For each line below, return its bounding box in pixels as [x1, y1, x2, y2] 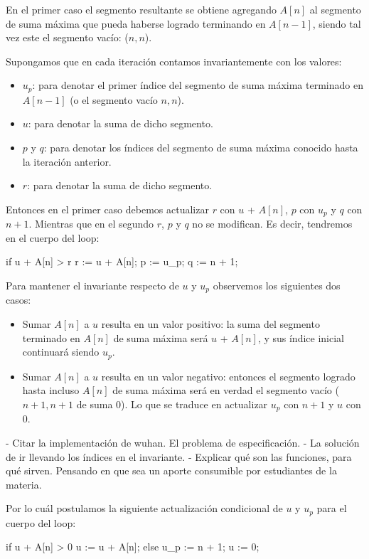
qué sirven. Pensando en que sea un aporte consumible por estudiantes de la [6, 463, 337, 478]
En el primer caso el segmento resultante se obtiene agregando [6, 2, 277, 16]
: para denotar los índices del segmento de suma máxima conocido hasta [43, 140, 358, 155]
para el [316, 501, 347, 516]
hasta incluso [22, 383, 80, 398]
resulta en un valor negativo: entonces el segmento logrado [101, 368, 355, 383]
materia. [6, 477, 42, 491]
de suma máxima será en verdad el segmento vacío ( [112, 383, 339, 398]
